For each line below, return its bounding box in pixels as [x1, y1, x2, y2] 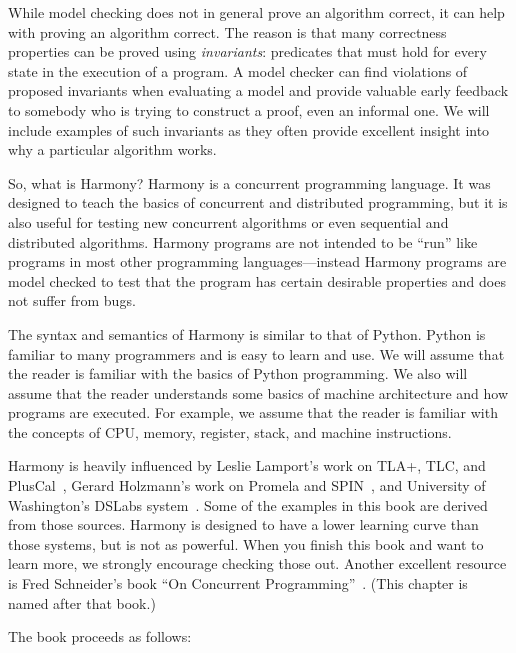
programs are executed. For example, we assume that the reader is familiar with [8, 402, 498, 423]
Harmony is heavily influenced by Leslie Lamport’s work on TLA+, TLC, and [8, 455, 486, 476]
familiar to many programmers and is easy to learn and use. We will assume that [8, 343, 505, 364]
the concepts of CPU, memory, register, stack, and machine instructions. [8, 421, 452, 442]
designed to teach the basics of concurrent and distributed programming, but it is [8, 192, 508, 213]
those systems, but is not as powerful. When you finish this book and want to [8, 533, 484, 554]
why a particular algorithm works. [8, 139, 217, 160]
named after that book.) [8, 592, 156, 613]
